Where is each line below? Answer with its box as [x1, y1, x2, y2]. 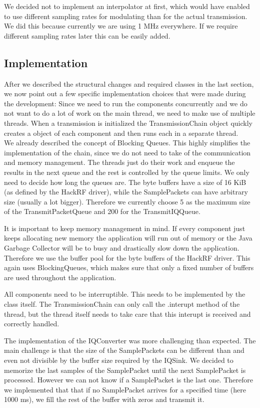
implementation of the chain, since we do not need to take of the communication [4, 147, 251, 157]
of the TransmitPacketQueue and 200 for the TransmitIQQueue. [4, 206, 200, 217]
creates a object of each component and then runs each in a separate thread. [4, 127, 238, 138]
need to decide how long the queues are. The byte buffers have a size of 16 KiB [4, 176, 246, 187]
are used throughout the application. [4, 272, 116, 282]
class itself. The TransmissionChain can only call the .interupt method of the [4, 299, 240, 309]
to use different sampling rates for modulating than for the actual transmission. [4, 11, 247, 21]
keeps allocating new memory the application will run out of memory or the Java [4, 233, 252, 243]
